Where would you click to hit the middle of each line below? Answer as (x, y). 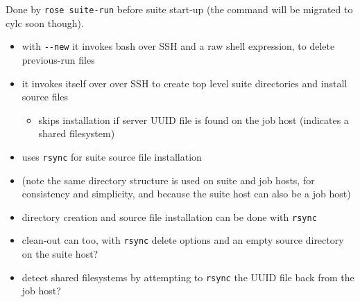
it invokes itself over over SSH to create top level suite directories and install (185, 83)
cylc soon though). (45, 23)
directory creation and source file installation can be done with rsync (169, 216)
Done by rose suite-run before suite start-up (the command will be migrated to (179, 9)
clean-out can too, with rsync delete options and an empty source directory (183, 240)
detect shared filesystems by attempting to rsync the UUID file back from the (188, 277)
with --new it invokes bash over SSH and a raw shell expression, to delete (178, 46)
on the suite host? (60, 254)
